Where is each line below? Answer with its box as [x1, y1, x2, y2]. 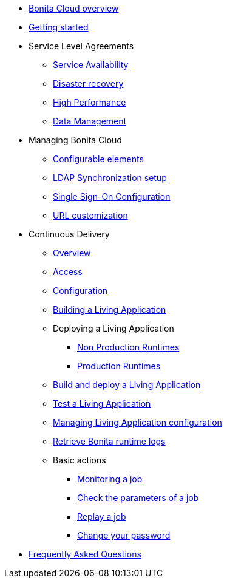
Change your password [77, 530, 171, 540]
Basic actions [53, 455, 106, 465]
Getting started [29, 22, 89, 32]
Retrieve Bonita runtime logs [53, 436, 166, 446]
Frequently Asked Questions [29, 549, 141, 559]
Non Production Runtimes [77, 342, 180, 352]
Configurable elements [53, 154, 144, 164]
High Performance [53, 97, 126, 107]
